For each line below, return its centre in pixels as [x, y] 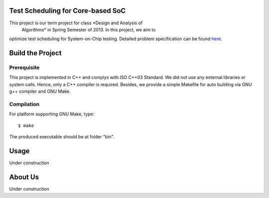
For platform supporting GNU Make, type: [52, 114]
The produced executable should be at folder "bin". [62, 137]
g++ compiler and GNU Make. [40, 92]
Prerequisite [24, 68]
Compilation [24, 104]
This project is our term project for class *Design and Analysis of [76, 23]
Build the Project [35, 53]
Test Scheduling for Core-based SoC [67, 11]
